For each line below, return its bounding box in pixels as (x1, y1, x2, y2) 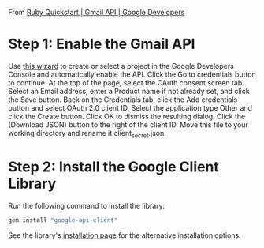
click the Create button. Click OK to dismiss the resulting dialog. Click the (8, 111, 246, 121)
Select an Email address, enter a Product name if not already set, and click (8, 86, 250, 96)
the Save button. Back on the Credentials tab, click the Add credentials (8, 95, 238, 104)
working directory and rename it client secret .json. (8, 128, 167, 140)
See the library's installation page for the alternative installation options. (8, 230, 242, 240)
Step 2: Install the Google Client (8, 158, 219, 175)
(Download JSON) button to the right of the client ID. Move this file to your (8, 119, 248, 130)
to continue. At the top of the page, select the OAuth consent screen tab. (8, 77, 244, 87)
